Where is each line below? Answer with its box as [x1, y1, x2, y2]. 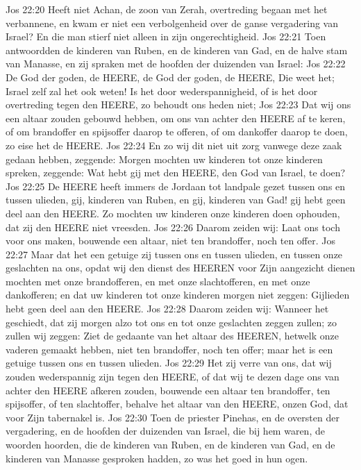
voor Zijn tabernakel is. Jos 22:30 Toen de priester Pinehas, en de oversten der [6, 410, 339, 424]
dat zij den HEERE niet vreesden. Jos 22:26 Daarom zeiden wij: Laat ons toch [6, 219, 340, 234]
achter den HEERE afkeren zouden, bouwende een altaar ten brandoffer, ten [6, 383, 330, 397]
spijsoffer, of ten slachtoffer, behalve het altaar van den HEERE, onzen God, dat [6, 396, 349, 411]
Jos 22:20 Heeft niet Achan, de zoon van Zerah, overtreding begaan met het [6, 2, 328, 16]
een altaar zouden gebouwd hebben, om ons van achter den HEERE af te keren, [6, 110, 346, 125]
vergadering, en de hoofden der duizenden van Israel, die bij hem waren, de [6, 423, 325, 438]
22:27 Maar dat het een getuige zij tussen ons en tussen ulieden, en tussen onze [6, 246, 343, 261]
